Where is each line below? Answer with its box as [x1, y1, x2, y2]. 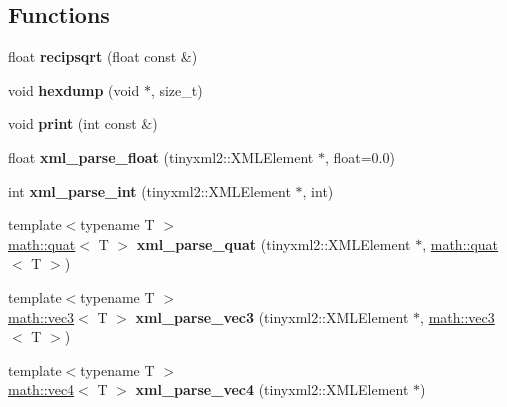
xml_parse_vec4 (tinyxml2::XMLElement [135, 379, 409, 400]
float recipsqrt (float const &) [8, 46, 198, 67]
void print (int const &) [8, 113, 158, 134]
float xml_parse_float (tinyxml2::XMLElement [8, 146, 314, 167]
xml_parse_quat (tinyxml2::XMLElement [136, 233, 411, 254]
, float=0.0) [324, 146, 395, 167]
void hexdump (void [8, 79, 140, 100]
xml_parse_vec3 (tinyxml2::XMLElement [135, 306, 409, 327]
